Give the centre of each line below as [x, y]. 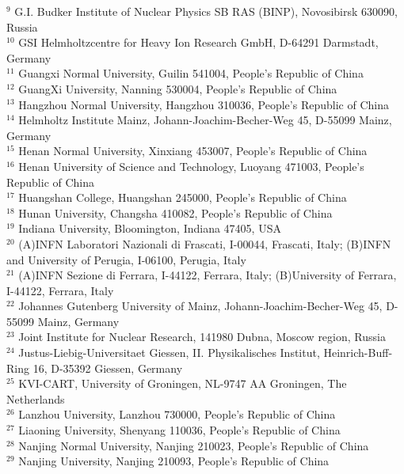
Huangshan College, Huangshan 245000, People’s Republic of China [183, 197]
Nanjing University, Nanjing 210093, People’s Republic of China [174, 461]
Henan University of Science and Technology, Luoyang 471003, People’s [191, 166]
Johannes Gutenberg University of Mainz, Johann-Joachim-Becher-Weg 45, [200, 306]
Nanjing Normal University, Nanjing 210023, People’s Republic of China [194, 445]
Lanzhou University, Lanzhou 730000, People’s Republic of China [177, 414]
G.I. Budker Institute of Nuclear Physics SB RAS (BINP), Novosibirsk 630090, [206, 11]
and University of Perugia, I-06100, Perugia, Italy [126, 259]
